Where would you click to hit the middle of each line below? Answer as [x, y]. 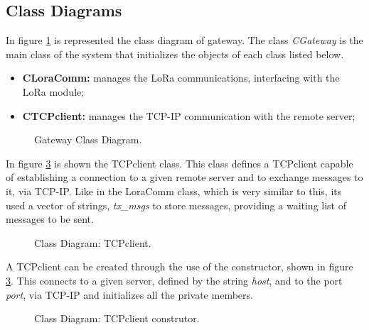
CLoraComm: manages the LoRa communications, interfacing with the [181, 78]
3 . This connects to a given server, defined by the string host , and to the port [174, 280]
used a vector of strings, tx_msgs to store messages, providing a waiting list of [176, 205]
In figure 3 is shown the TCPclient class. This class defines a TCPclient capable [180, 163]
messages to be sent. [50, 219]
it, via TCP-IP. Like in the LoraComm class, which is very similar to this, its [174, 191]
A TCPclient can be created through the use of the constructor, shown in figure [180, 266]
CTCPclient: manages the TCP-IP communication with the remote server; [189, 115]
